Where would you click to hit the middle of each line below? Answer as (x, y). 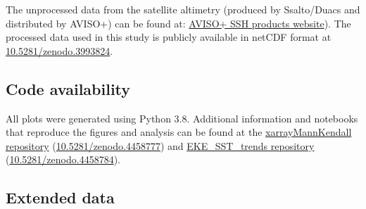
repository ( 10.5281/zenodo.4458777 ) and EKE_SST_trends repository (160, 145)
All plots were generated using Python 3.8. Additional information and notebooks (182, 118)
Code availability (68, 88)
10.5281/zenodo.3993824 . (59, 50)
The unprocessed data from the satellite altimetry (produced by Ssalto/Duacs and (183, 9)
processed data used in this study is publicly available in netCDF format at (169, 37)
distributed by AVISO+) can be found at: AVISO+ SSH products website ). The (178, 23)
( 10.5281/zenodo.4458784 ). (63, 159)
